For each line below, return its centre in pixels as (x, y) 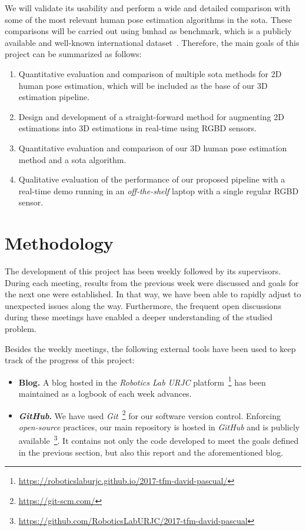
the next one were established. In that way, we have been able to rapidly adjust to (153, 294)
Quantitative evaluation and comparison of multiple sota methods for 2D (150, 73)
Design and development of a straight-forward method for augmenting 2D (151, 116)
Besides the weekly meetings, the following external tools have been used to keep (150, 348)
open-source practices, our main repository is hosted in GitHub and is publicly (159, 427)
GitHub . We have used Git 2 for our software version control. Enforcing (150, 414)
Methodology (59, 243)
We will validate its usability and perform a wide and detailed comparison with (148, 8)
